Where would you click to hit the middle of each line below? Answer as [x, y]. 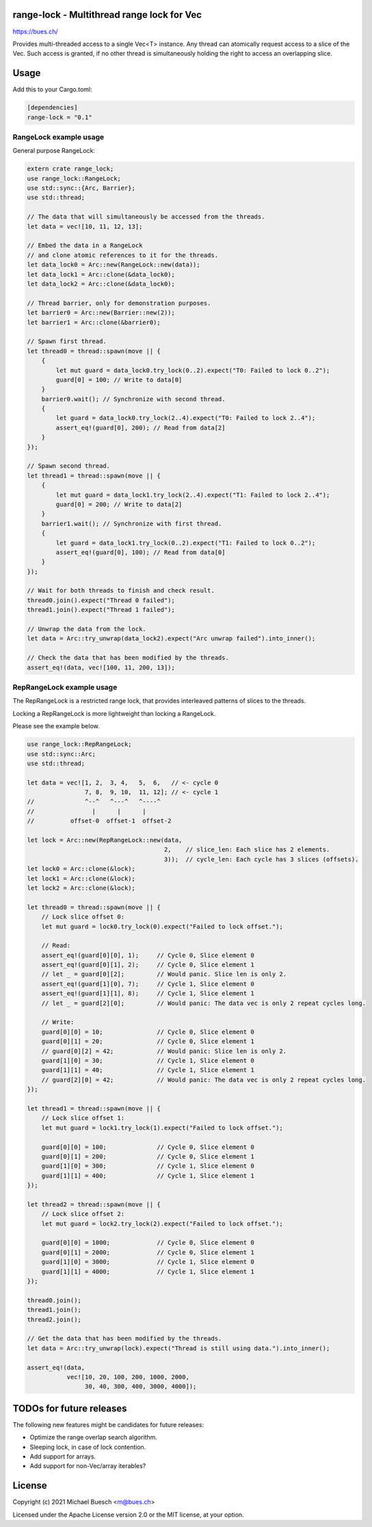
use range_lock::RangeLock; [74, 178]
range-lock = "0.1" [59, 117]
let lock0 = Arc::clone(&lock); [81, 869]
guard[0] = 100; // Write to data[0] [119, 380]
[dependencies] [52, 108]
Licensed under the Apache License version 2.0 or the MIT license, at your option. [128, 1515]
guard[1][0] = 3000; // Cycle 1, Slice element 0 [148, 1262]
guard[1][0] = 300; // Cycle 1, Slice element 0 [148, 1166]
